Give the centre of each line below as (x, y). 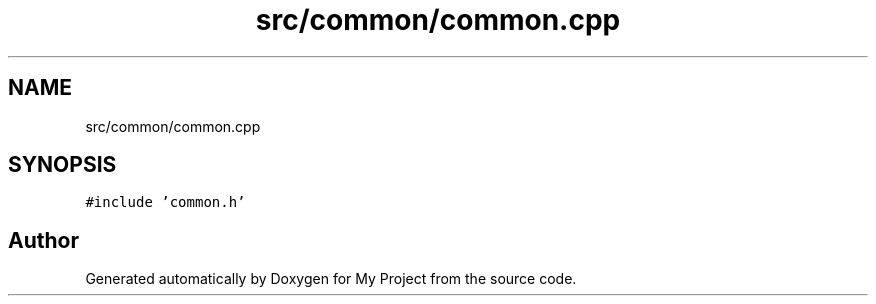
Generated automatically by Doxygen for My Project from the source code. (331, 279)
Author (43, 240)
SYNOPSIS (62, 165)
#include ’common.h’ (165, 202)
